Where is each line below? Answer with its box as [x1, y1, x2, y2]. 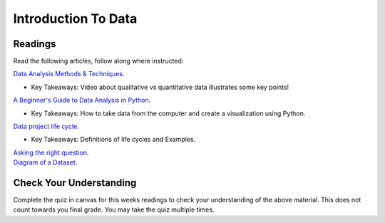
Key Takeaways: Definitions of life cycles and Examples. [31, 135, 196, 144]
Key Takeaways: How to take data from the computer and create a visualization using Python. [31, 109, 306, 118]
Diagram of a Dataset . [13, 158, 78, 167]
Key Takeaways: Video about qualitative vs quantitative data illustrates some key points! [31, 83, 289, 91]
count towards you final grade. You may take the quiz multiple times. [13, 205, 215, 214]
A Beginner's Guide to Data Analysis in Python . [13, 96, 151, 105]
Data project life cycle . [13, 122, 80, 131]
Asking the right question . [13, 148, 89, 157]
